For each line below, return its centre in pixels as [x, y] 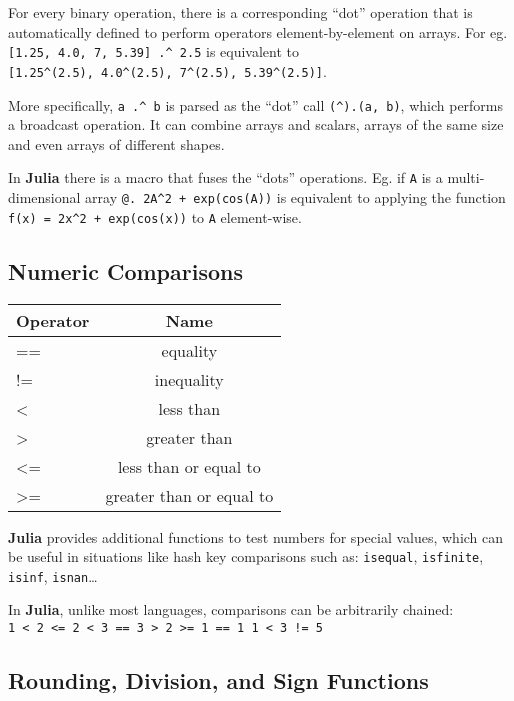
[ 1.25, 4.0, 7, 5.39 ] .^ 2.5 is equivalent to [154, 51]
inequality [189, 379]
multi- [466, 177]
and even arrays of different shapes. [116, 143]
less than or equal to [189, 466]
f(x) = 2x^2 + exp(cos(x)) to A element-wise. [155, 216]
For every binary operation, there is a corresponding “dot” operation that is [240, 12]
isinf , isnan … [53, 575]
